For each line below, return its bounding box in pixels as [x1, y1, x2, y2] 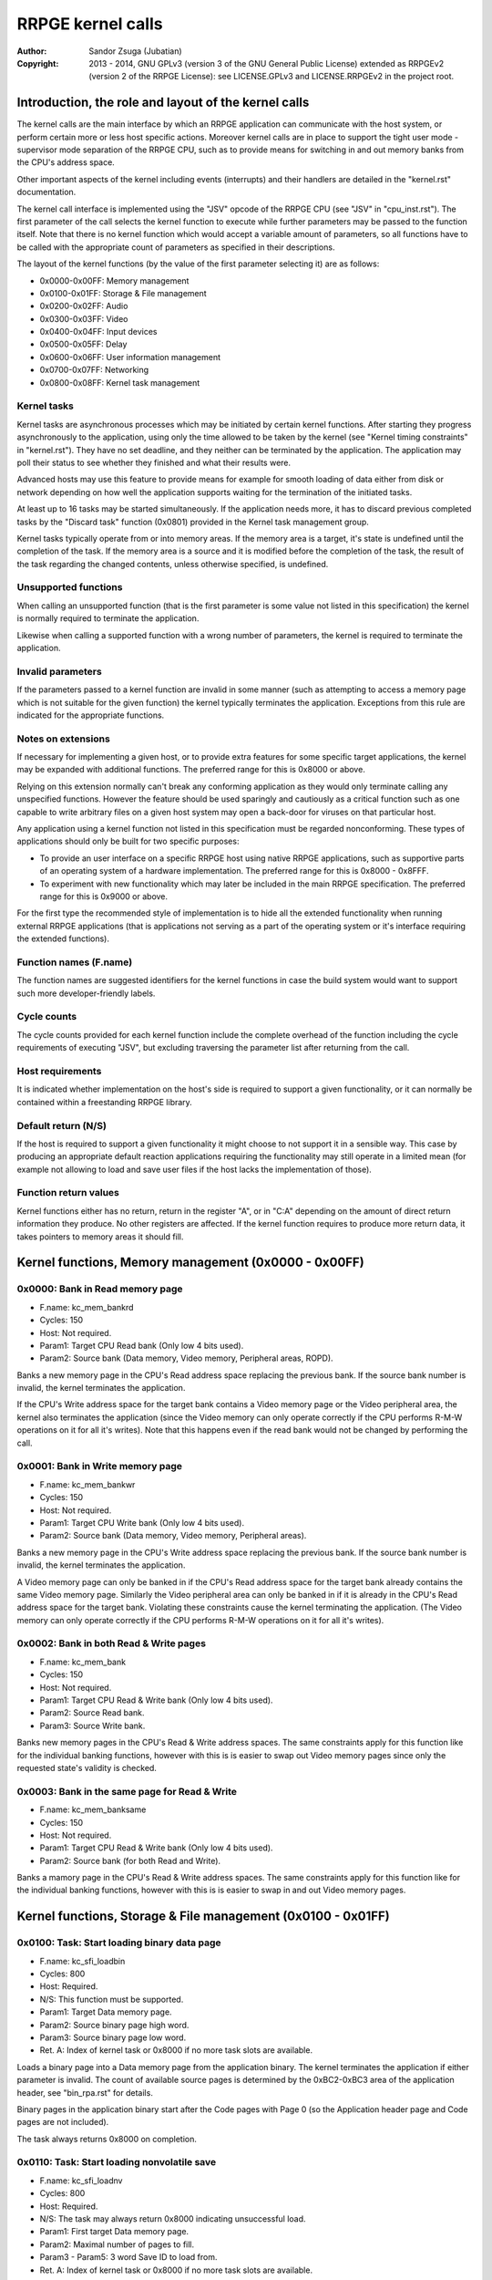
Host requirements [16, 1064, 102, 1077]
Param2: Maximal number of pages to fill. [39, 2239, 195, 2250]
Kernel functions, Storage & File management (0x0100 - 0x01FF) [16, 1909, 391, 1924]
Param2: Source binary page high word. [39, 2019, 190, 2030]
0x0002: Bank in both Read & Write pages [16, 1637, 207, 1650]
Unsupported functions [16, 581, 123, 594]
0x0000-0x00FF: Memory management [39, 275, 190, 286]
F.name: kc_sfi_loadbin [39, 1955, 126, 1966]
